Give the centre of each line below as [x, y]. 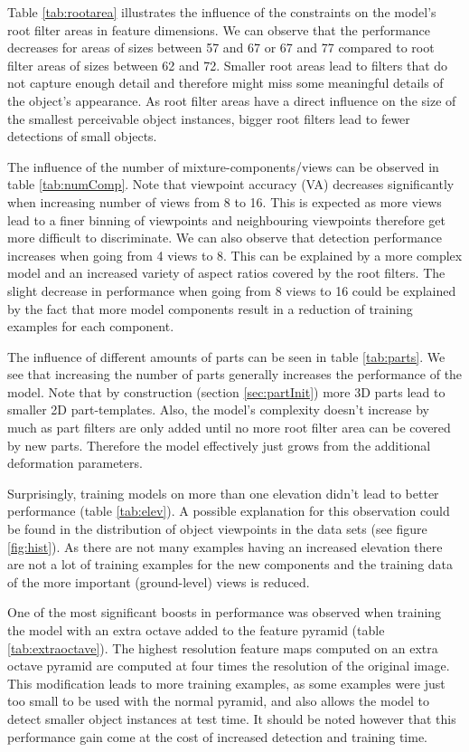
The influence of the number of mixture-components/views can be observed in [223, 166]
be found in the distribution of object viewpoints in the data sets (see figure [217, 529]
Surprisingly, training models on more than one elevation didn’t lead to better [223, 493]
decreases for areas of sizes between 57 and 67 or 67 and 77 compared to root [221, 48]
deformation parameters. [75, 463]
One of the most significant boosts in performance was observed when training [225, 612]
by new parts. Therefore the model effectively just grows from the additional [219, 445]
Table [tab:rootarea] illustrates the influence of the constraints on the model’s [222, 12]
